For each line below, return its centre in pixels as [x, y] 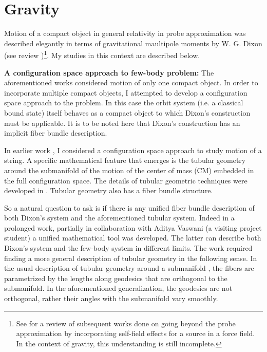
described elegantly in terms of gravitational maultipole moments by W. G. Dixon [133, 43]
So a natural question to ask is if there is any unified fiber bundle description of [129, 207]
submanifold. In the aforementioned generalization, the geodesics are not [118, 288]
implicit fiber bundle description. [56, 133]
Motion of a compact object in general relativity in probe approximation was [125, 33]
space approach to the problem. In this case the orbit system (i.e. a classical [124, 103]
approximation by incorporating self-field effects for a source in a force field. [136, 333]
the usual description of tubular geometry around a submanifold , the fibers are [129, 268]
